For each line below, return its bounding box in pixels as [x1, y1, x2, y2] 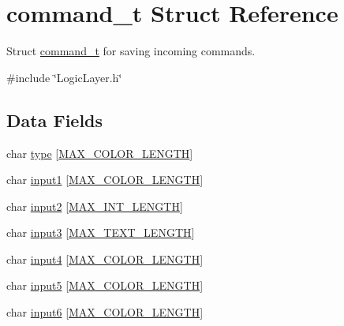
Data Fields [6, 107, 103, 132]
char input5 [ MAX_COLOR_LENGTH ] [6, 277, 204, 294]
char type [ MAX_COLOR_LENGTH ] [6, 144, 193, 161]
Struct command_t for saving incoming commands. [6, 43, 256, 59]
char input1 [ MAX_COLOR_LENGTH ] [6, 171, 204, 188]
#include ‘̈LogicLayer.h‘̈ [6, 69, 122, 85]
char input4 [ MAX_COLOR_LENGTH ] [6, 250, 204, 267]
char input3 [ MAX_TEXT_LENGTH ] [6, 224, 195, 241]
